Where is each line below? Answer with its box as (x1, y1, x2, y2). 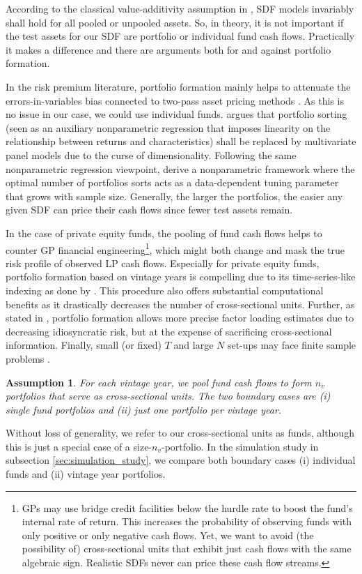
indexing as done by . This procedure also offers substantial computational (6, 282, 324, 297)
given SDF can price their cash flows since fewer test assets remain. (6, 202, 293, 217)
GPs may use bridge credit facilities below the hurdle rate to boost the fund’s (22, 500, 353, 515)
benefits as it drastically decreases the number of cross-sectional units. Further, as (6, 296, 355, 311)
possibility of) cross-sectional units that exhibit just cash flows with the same (22, 541, 352, 556)
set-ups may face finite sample (227, 338, 356, 352)
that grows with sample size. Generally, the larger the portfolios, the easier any (6, 188, 343, 203)
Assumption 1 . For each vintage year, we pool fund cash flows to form (6, 375, 312, 389)
